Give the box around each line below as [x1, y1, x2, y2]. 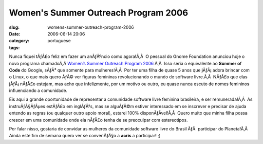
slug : [9, 24, 19, 30]
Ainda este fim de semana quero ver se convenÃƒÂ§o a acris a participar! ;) [9, 133, 161, 139]
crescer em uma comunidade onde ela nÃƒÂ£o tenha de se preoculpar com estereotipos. [9, 117, 188, 123]
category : [9, 38, 30, 44]
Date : [9, 31, 20, 36]
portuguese [47, 38, 71, 44]
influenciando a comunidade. [9, 88, 68, 93]
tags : [9, 44, 20, 51]
